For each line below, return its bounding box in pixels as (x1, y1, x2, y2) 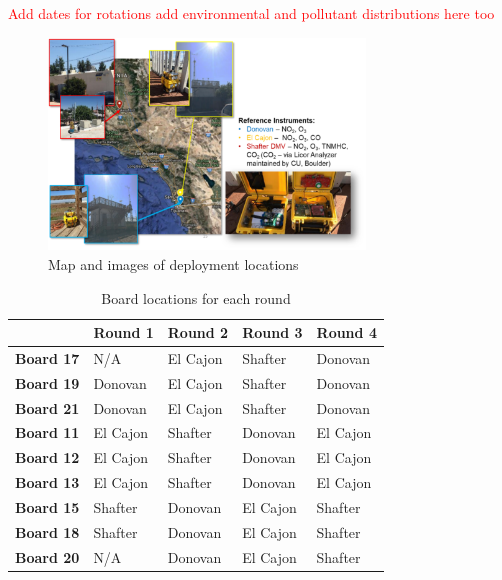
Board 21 (15, 397, 80, 418)
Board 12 (15, 447, 80, 468)
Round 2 (167, 322, 229, 343)
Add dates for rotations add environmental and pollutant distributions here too (8, 3, 495, 23)
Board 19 (15, 372, 80, 393)
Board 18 (15, 521, 80, 542)
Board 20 (15, 546, 80, 567)
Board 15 (15, 497, 80, 517)
